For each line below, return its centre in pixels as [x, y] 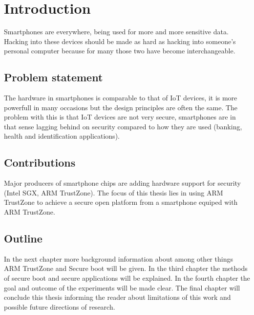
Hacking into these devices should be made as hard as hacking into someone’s [120, 41]
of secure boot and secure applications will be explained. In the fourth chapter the [127, 278]
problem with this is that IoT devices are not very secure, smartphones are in [120, 117]
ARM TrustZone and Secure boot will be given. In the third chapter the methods [126, 268]
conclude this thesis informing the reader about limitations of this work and [117, 297]
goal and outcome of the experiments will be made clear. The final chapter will [122, 287]
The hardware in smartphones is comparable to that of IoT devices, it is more [121, 98]
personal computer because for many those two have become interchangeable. [120, 51]
